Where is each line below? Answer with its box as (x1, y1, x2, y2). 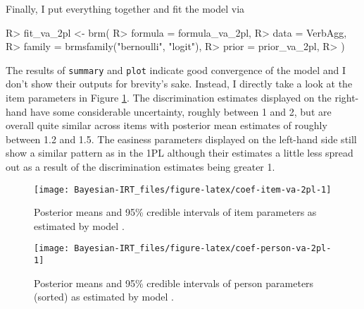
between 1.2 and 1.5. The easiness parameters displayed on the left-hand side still (6, 131, 357, 146)
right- (334, 90, 359, 105)
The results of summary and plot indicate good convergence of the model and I (6, 62, 346, 77)
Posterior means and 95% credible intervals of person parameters (34, 275, 314, 290)
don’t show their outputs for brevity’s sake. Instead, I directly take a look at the (6, 76, 353, 91)
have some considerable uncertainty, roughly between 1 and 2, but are (30, 104, 332, 119)
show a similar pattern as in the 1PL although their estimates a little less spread (6, 145, 353, 160)
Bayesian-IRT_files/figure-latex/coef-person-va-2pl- (74, 243, 332, 254)
